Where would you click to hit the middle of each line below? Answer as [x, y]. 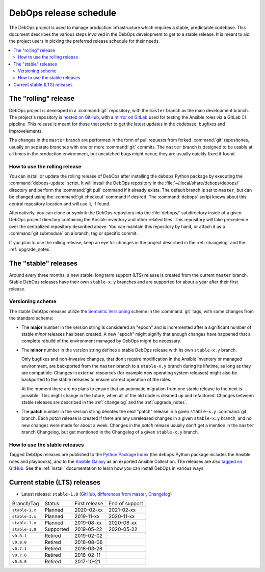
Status [52, 504]
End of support [126, 504]
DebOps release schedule [63, 13]
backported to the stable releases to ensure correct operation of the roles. [96, 380]
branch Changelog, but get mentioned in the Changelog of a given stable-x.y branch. [110, 432]
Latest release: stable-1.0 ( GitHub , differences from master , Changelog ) [97, 494]
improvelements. [26, 131]
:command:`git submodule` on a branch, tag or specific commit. [73, 233]
